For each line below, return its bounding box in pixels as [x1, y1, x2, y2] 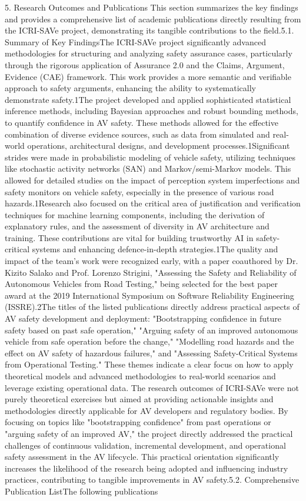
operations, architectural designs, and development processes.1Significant [27, 139, 290, 152]
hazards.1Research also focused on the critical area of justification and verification [5, 197, 301, 209]
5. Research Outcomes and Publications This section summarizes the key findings [5, 1, 298, 13]
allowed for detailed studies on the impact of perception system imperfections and [5, 173, 300, 186]
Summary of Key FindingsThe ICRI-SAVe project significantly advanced [5, 35, 266, 48]
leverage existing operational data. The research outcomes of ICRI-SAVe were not [5, 381, 299, 393]
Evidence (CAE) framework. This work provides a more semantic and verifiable [5, 70, 291, 82]
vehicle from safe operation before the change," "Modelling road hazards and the [5, 335, 294, 348]
